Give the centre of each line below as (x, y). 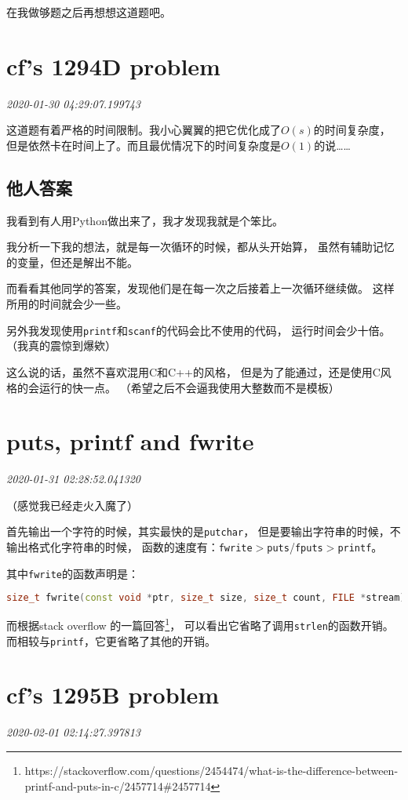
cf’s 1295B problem (113, 695)
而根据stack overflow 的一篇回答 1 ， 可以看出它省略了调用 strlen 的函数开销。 (200, 624)
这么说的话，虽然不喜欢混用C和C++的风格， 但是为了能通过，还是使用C (193, 371)
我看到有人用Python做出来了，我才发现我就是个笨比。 (145, 220)
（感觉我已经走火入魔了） (72, 505)
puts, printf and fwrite (130, 441)
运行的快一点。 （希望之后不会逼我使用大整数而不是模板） (189, 387)
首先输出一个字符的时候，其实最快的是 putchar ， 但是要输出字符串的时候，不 (204, 531)
